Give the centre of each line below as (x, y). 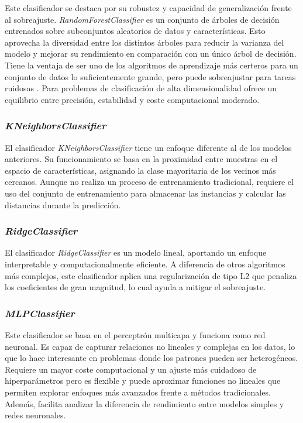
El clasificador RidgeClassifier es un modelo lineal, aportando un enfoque (136, 252)
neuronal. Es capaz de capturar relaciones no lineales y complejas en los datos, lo (150, 346)
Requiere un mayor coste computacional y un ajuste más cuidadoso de (131, 369)
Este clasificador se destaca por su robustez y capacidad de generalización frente (148, 8)
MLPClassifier (40, 313)
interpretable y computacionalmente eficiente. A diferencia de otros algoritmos (145, 264)
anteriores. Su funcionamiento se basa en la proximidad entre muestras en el (141, 159)
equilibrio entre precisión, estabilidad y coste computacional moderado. (132, 99)
